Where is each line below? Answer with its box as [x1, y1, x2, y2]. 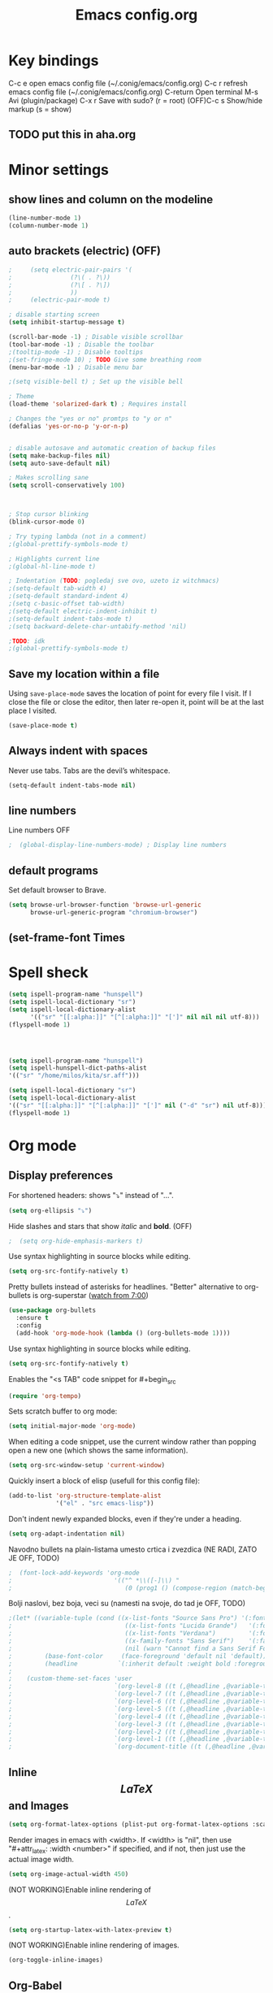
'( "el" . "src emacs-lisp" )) [55, 1500, 154, 1508]
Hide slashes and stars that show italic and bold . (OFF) [8, 1221, 193, 1231]
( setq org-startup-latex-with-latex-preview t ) [8, 1926, 173, 1934]
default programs [8, 863, 99, 877]
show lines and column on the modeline [8, 193, 214, 206]
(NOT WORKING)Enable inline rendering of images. [8, 1940, 180, 1950]
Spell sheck [8, 963, 89, 982]
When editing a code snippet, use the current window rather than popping [8, 1437, 257, 1447]
